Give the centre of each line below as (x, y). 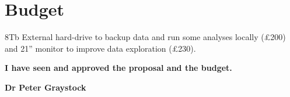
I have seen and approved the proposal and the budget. (118, 68)
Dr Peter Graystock (46, 87)
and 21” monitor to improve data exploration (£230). (100, 48)
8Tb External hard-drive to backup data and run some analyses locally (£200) (145, 37)
